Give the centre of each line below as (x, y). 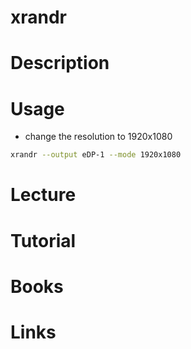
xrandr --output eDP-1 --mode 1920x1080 (96, 155)
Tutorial (43, 240)
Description (60, 63)
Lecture (43, 195)
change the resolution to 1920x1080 (98, 137)
